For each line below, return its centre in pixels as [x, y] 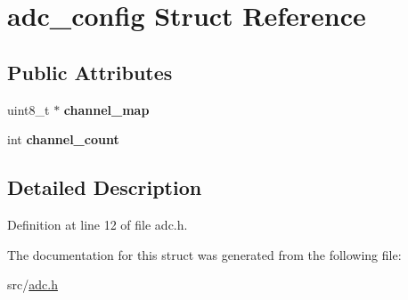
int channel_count [63, 139]
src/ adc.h [33, 284]
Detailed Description [105, 187]
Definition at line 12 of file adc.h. [98, 224]
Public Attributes [90, 72]
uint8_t [29, 109]
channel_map [106, 109]
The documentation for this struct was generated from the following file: [204, 254]
